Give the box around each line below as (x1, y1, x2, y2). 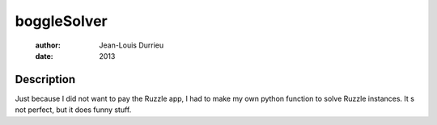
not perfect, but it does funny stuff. (15, 105, 132, 115)
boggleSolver (15, 12, 108, 30)
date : (35, 51, 53, 60)
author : (35, 40, 61, 50)
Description (15, 73, 76, 86)
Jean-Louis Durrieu (99, 40, 164, 50)
